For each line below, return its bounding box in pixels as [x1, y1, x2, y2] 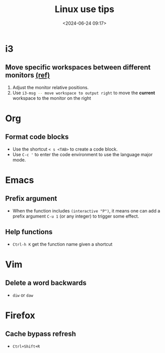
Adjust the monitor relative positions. [12, 84, 89, 90]
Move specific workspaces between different [5, 63, 151, 72]
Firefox [5, 310, 35, 321]
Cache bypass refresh [5, 330, 76, 338]
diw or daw [12, 292, 34, 298]
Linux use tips [54, 4, 115, 15]
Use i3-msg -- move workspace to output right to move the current [12, 90, 155, 96]
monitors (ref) [5, 71, 50, 80]
